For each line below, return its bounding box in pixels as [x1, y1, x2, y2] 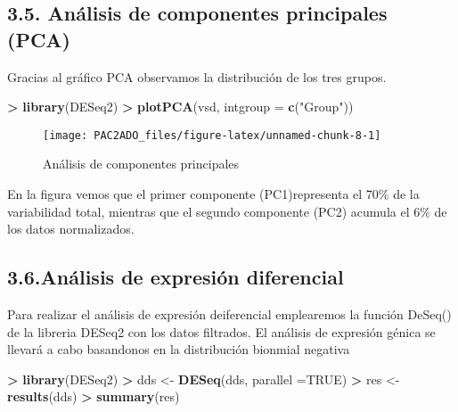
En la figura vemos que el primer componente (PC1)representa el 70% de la [7, 185, 420, 203]
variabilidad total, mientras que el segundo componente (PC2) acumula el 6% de [7, 202, 447, 220]
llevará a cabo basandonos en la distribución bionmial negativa [7, 340, 350, 358]
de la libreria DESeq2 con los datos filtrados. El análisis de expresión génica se [7, 322, 436, 341]
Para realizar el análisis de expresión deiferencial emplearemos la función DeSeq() [7, 305, 452, 324]
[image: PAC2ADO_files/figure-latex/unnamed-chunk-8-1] [43, 128, 381, 142]
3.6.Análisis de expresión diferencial [7, 263, 344, 291]
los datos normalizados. [7, 219, 135, 238]
